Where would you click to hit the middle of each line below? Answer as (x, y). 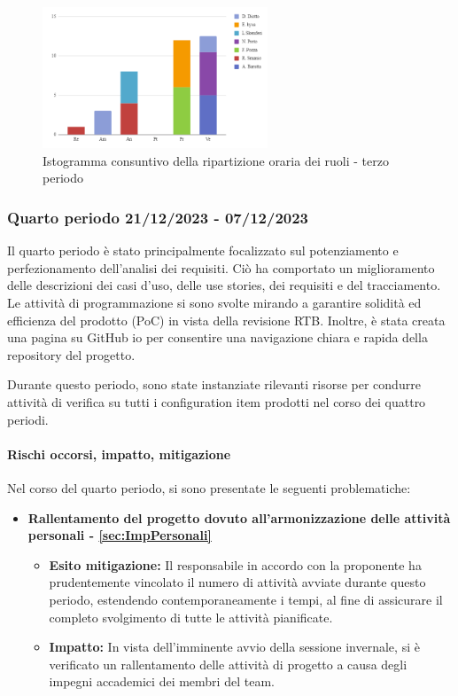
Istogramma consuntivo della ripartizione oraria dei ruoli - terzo (216, 160)
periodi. (28, 419)
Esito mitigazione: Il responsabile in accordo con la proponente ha (235, 564)
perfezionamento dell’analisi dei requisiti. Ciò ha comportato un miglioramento (221, 267)
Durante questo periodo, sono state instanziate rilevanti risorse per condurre (214, 384)
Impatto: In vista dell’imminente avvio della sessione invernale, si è (234, 647)
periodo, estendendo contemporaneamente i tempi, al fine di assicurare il (246, 599)
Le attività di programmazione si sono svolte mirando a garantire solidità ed (214, 303)
